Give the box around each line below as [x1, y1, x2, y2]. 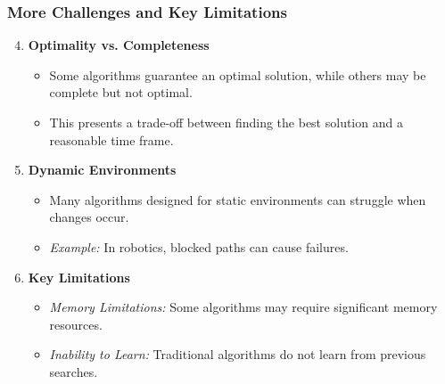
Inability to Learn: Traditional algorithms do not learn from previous [49, 345, 426, 364]
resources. [49, 315, 103, 333]
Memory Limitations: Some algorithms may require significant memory [49, 298, 438, 316]
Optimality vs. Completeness [28, 36, 210, 54]
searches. [49, 362, 98, 380]
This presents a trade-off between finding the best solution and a [49, 113, 403, 131]
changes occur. [49, 208, 129, 226]
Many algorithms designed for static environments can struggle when [49, 190, 426, 208]
